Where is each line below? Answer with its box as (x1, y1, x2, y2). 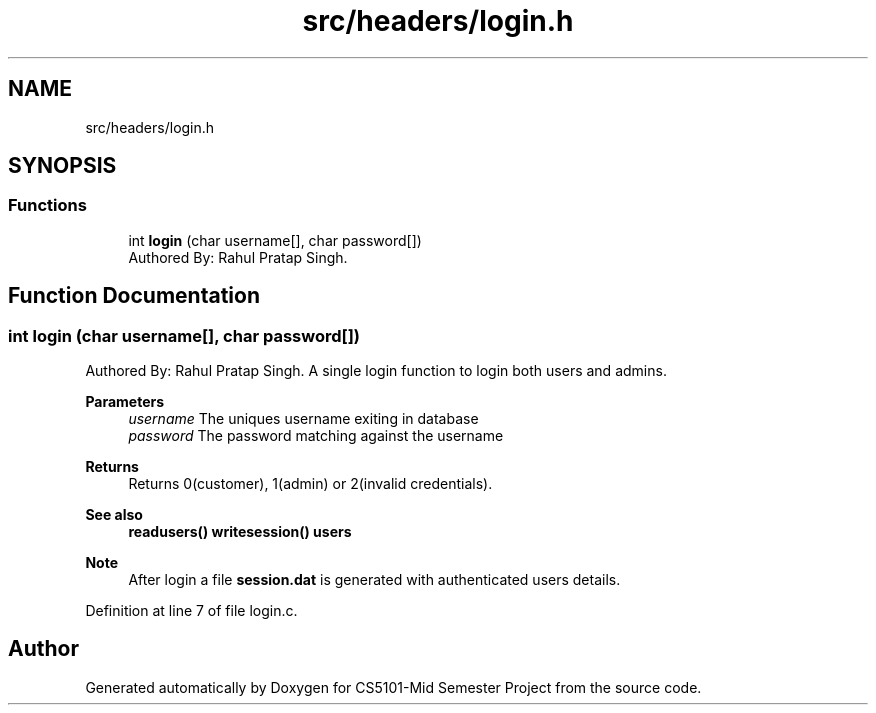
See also (85, 506, 143, 524)
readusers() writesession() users (128, 523, 352, 541)
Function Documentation (8, 283, 260, 309)
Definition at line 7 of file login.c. (85, 602, 298, 620)
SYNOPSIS (8, 153, 117, 179)
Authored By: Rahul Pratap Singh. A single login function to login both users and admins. (85, 362, 667, 380)
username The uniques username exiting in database (128, 410, 479, 428)
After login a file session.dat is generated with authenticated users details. (128, 571, 621, 589)
